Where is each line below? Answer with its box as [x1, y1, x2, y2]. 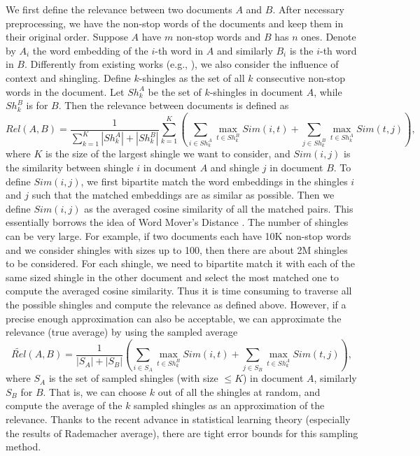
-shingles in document [209, 84, 304, 99]
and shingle [210, 160, 260, 174]
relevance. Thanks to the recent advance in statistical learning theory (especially [6, 412, 351, 427]
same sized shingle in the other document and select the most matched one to [6, 269, 339, 284]
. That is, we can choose [43, 384, 147, 399]
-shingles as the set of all [139, 70, 245, 85]
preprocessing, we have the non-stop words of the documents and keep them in [6, 15, 344, 30]
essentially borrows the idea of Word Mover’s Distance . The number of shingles [6, 215, 349, 229]
